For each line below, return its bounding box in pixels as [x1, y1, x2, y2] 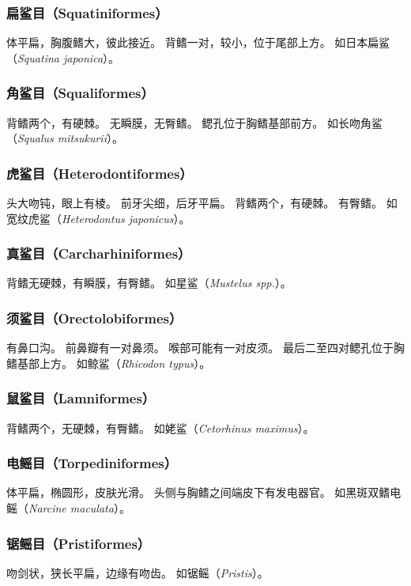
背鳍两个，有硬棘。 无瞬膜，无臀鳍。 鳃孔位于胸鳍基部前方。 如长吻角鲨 [6, 114, 383, 130]
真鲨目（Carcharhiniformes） [6, 244, 191, 263]
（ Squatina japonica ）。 [6, 49, 120, 66]
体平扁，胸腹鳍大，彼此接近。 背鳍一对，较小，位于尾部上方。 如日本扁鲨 [6, 34, 390, 51]
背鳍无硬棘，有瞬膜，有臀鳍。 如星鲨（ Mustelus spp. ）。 [6, 274, 292, 291]
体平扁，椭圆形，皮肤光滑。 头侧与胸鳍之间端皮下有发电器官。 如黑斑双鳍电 [6, 484, 402, 501]
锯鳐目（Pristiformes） [6, 533, 151, 553]
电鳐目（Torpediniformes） [6, 453, 178, 473]
